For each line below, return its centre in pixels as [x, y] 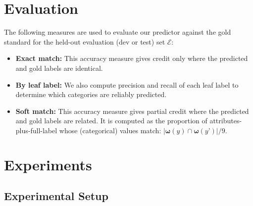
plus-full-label [36, 130]
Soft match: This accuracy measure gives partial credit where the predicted [132, 111]
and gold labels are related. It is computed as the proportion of [111, 121]
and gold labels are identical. [59, 68]
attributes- [226, 121]
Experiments [48, 164]
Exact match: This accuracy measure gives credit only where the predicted [132, 58]
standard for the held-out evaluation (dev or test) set [85, 41]
